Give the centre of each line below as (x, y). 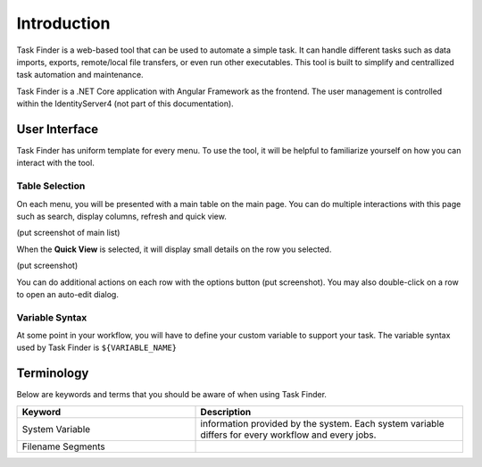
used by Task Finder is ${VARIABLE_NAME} (97, 347)
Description (226, 412)
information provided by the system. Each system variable (323, 423)
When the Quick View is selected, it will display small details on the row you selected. (174, 249)
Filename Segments (64, 446)
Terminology (53, 374)
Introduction (63, 23)
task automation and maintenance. (80, 75)
